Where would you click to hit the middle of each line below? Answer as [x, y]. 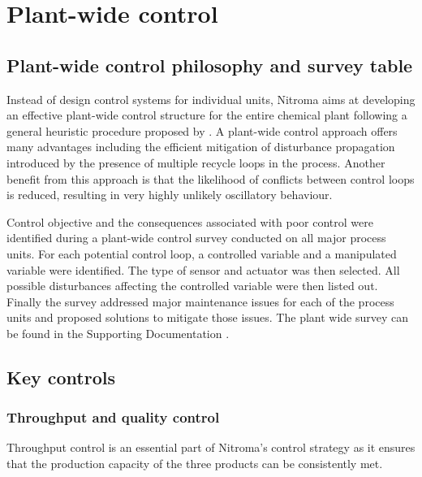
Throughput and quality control [113, 417]
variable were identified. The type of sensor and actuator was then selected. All [203, 269]
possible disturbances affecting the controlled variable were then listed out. [192, 286]
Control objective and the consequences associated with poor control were [190, 221]
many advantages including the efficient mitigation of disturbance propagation [201, 147]
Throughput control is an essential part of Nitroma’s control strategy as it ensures [211, 447]
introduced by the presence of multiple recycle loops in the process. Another [196, 162]
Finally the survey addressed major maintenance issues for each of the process [200, 301]
